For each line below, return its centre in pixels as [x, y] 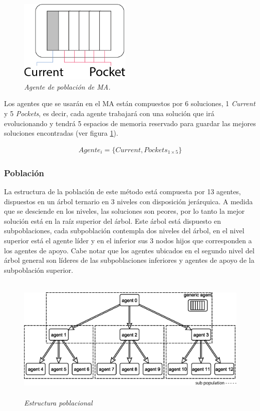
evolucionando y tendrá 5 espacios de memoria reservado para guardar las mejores [130, 123]
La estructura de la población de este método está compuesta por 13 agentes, [122, 191]
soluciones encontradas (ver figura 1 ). [61, 133]
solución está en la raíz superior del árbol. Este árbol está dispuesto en [112, 221]
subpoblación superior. [39, 270]
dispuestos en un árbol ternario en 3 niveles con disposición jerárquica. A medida [128, 201]
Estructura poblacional [58, 402]
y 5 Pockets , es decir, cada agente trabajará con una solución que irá [109, 113]
